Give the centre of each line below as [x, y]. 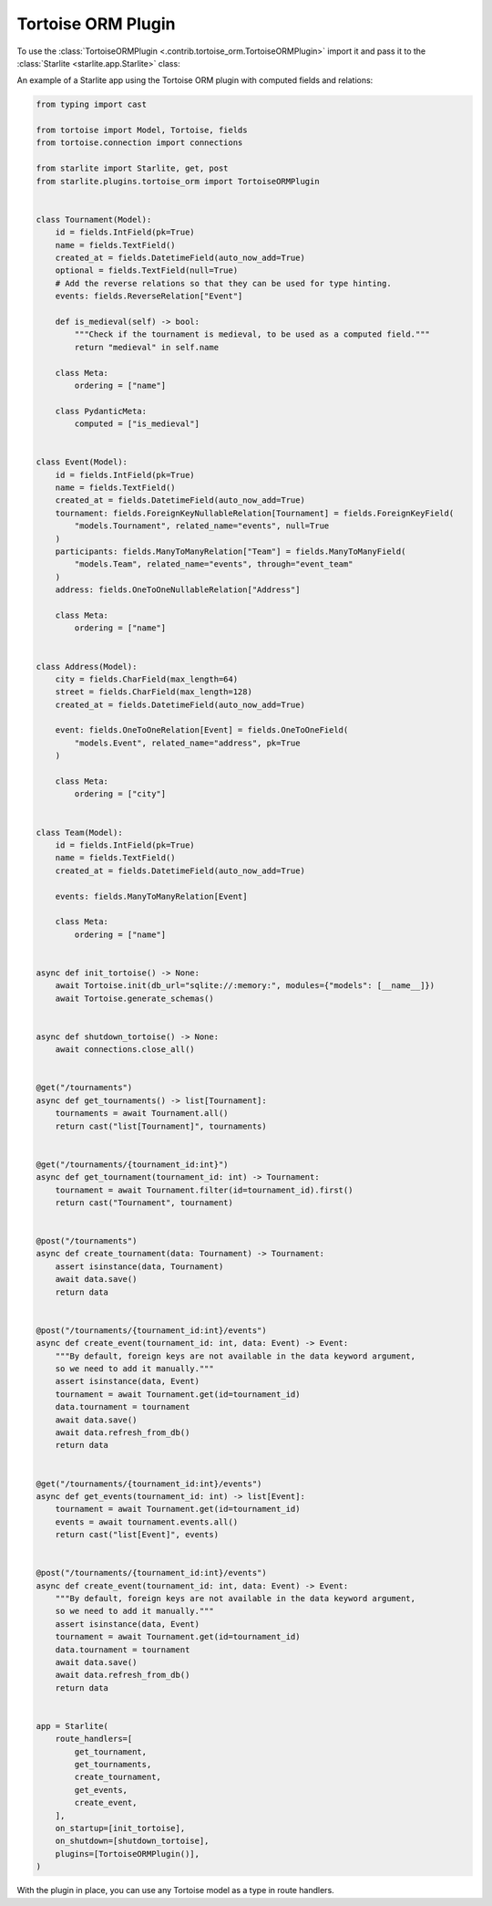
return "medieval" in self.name [146, 347]
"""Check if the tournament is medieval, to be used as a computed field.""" [252, 334]
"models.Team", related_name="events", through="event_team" [214, 564]
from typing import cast [92, 104]
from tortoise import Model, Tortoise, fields [142, 130]
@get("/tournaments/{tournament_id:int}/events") [149, 1484]
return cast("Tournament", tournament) [144, 1203]
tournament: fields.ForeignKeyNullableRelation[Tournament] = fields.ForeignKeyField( [255, 513]
